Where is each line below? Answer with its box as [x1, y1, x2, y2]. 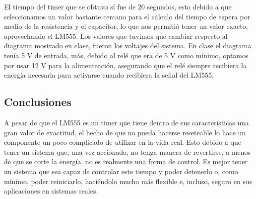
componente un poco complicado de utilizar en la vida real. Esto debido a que [4, 137, 241, 147]
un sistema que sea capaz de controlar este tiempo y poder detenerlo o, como [4, 166, 238, 176]
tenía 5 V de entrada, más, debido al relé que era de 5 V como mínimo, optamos [4, 50, 249, 60]
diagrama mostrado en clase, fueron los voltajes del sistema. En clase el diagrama [4, 40, 252, 51]
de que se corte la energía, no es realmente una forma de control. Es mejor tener [4, 156, 248, 167]
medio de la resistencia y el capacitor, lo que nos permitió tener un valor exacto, [4, 21, 248, 31]
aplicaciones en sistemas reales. [4, 186, 98, 196]
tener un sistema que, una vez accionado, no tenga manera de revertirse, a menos [4, 146, 251, 157]
